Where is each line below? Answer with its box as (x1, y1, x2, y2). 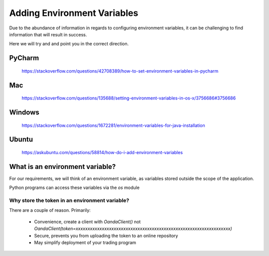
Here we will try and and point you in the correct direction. (9, 41, 129, 47)
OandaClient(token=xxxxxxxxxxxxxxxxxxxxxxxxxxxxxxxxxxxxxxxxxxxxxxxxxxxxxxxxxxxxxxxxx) (34, 226, 233, 232)
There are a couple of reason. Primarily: (9, 207, 91, 213)
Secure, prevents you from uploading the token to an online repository (34, 233, 178, 239)
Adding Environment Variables (9, 7, 138, 18)
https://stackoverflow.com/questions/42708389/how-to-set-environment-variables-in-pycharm (21, 68, 219, 74)
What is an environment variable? (9, 162, 116, 171)
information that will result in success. (9, 31, 87, 37)
